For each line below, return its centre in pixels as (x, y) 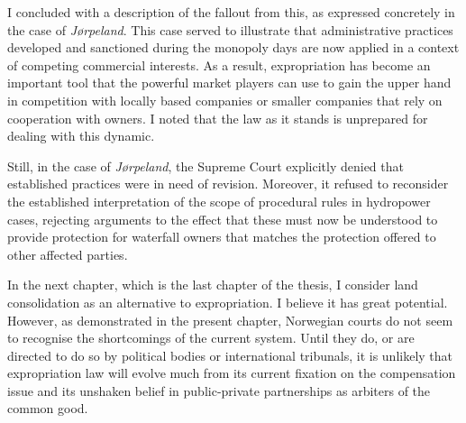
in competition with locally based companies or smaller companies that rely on (225, 100)
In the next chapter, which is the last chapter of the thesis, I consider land (213, 285)
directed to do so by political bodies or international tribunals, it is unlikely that (230, 355)
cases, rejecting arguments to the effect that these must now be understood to (223, 219)
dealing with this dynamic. (81, 136)
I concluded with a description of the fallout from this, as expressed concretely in (231, 12)
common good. (48, 408)
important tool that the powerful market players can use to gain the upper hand (229, 83)
